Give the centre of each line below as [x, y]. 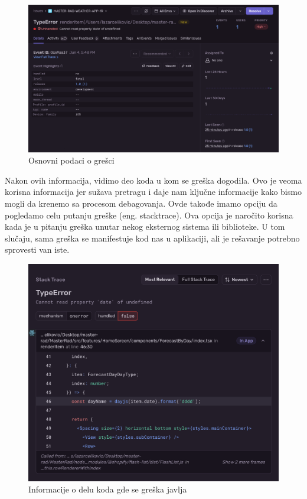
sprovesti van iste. [37, 249]
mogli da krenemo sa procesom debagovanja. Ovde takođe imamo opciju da [141, 203]
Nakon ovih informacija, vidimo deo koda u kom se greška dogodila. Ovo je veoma [153, 180]
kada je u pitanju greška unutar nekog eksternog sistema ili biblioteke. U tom [145, 226]
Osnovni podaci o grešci [71, 160]
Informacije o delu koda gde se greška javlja [108, 489]
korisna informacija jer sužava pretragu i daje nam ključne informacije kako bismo [153, 192]
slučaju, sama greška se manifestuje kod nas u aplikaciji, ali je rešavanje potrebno [152, 238]
